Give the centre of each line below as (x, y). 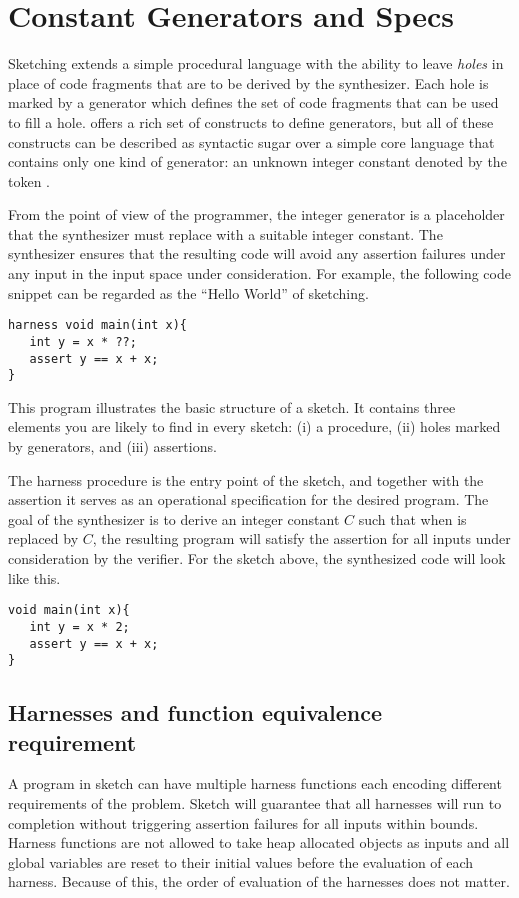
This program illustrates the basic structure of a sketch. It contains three (232, 406)
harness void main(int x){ (97, 325)
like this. (34, 577)
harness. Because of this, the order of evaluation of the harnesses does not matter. (259, 881)
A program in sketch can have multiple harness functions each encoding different (255, 783)
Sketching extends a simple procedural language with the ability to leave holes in (256, 63)
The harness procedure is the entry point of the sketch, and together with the (246, 479)
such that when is (412, 518)
